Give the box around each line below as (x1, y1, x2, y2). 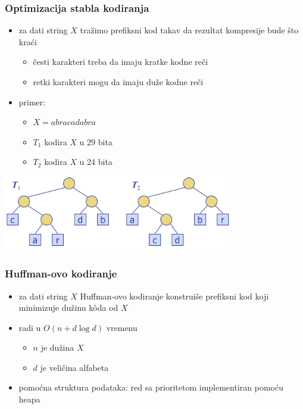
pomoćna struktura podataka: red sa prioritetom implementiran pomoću (18, 381, 283, 394)
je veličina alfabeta (40, 361, 109, 373)
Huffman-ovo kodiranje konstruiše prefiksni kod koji (80, 289, 269, 302)
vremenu (106, 321, 138, 333)
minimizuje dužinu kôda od (18, 301, 118, 314)
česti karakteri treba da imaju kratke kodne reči (33, 55, 208, 68)
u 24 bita (79, 155, 113, 168)
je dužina (40, 341, 74, 354)
